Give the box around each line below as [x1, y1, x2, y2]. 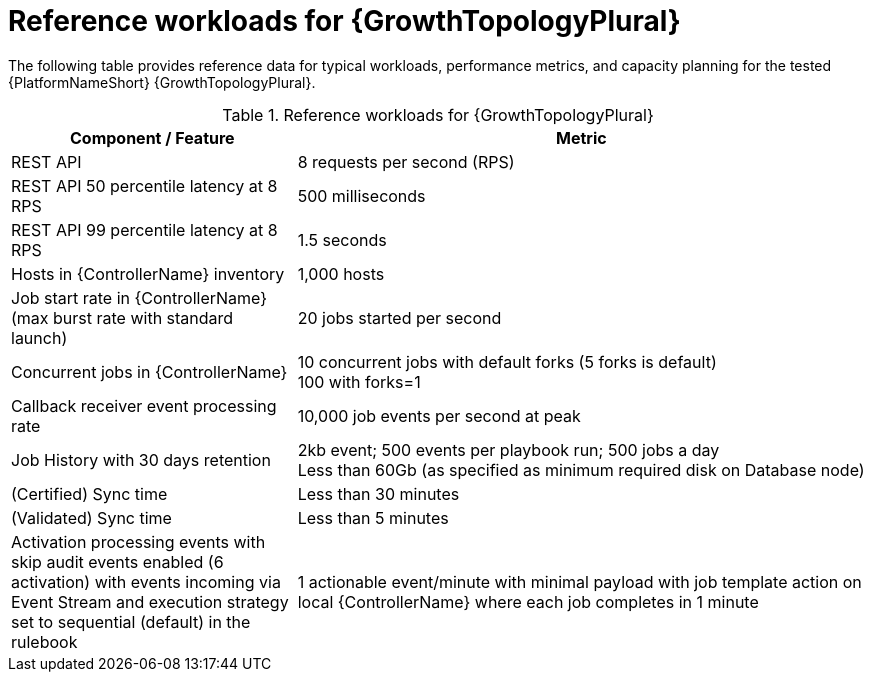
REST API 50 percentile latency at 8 [11, 175, 278, 196]
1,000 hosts [297, 263, 385, 284]
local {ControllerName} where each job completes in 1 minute [297, 591, 759, 612]
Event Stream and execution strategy [11, 591, 289, 612]
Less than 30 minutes [297, 483, 460, 504]
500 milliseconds [297, 185, 426, 206]
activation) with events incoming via [11, 571, 281, 592]
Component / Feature [70, 127, 235, 148]
